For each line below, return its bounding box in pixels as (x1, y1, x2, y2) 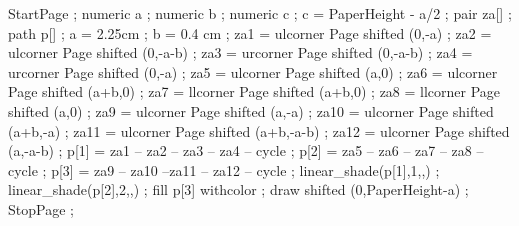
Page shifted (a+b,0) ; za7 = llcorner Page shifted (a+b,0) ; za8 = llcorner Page (8, 81, 501, 102)
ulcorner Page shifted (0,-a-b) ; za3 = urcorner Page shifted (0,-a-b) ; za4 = (8, 42, 473, 63)
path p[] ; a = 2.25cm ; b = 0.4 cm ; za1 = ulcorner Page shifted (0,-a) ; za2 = (8, 22, 492, 43)
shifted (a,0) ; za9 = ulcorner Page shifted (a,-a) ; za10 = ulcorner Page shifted (8, 100, 494, 121)
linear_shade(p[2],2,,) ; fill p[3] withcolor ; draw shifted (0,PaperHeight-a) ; (8, 179, 469, 200)
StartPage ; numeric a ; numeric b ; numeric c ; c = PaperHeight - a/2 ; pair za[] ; (8, 3, 512, 23)
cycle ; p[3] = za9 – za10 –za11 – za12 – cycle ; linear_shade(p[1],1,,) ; (8, 159, 440, 180)
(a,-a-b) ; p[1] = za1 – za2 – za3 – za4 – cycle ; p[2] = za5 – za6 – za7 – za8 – (8, 140, 484, 161)
